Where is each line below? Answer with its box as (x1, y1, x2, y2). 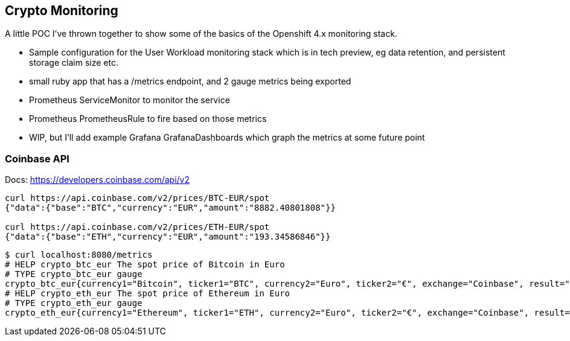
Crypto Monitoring (5, 3, 118, 18)
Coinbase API (5, 152, 69, 165)
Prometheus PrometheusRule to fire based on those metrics (29, 113, 267, 124)
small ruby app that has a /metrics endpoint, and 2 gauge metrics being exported (29, 76, 351, 87)
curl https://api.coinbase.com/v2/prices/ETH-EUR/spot (5, 222, 270, 232)
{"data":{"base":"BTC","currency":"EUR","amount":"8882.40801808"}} (5, 203, 336, 213)
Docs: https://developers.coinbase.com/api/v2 (5, 174, 190, 185)
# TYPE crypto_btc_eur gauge (5, 269, 142, 279)
